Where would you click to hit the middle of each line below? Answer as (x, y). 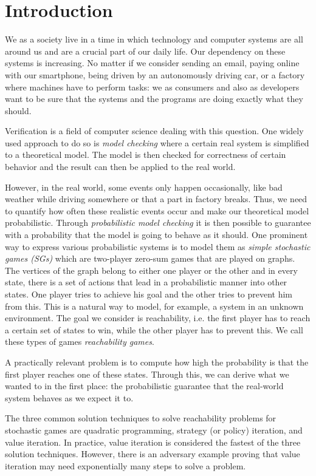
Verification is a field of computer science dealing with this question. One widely (154, 131)
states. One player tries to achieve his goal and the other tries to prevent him (149, 294)
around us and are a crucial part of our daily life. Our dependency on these (145, 51)
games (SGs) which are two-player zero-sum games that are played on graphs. (150, 258)
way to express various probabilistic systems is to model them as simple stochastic (158, 246)
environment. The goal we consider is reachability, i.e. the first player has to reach (158, 318)
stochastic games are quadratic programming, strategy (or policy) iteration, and (154, 430)
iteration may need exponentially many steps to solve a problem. (125, 465)
